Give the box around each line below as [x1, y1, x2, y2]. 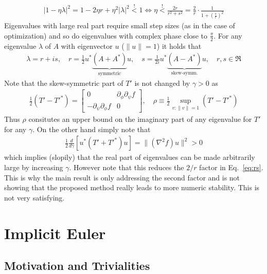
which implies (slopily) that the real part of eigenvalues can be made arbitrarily [4, 152, 255, 162]
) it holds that [156, 40, 202, 51]
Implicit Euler [4, 222, 106, 243]
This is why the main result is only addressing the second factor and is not [4, 172, 240, 182]
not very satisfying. [4, 192, 65, 203]
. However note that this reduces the [69, 162, 184, 173]
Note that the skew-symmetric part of [4, 77, 123, 88]
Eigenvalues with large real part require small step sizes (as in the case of [4, 20, 235, 31]
